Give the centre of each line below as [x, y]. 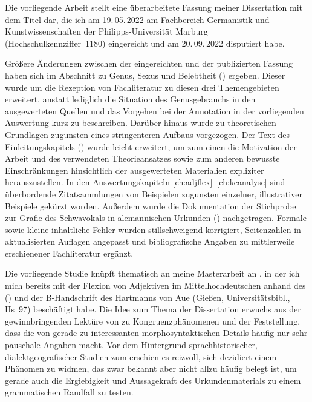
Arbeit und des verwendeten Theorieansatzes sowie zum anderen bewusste [142, 158]
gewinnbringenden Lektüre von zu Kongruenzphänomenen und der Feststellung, [153, 321]
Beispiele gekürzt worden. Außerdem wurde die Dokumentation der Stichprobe [151, 206]
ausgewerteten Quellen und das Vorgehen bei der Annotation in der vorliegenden [154, 110]
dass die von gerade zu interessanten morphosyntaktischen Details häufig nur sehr [156, 333]
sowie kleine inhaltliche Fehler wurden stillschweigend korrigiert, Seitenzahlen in [153, 229]
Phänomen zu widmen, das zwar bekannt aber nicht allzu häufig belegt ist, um [151, 368]
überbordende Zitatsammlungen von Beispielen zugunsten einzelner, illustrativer [154, 193]
